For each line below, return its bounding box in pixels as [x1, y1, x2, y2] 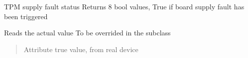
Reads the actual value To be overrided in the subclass [4, 28, 171, 38]
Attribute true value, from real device [23, 44, 138, 54]
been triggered [4, 11, 48, 21]
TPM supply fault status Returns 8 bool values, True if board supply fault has [4, 1, 245, 11]
